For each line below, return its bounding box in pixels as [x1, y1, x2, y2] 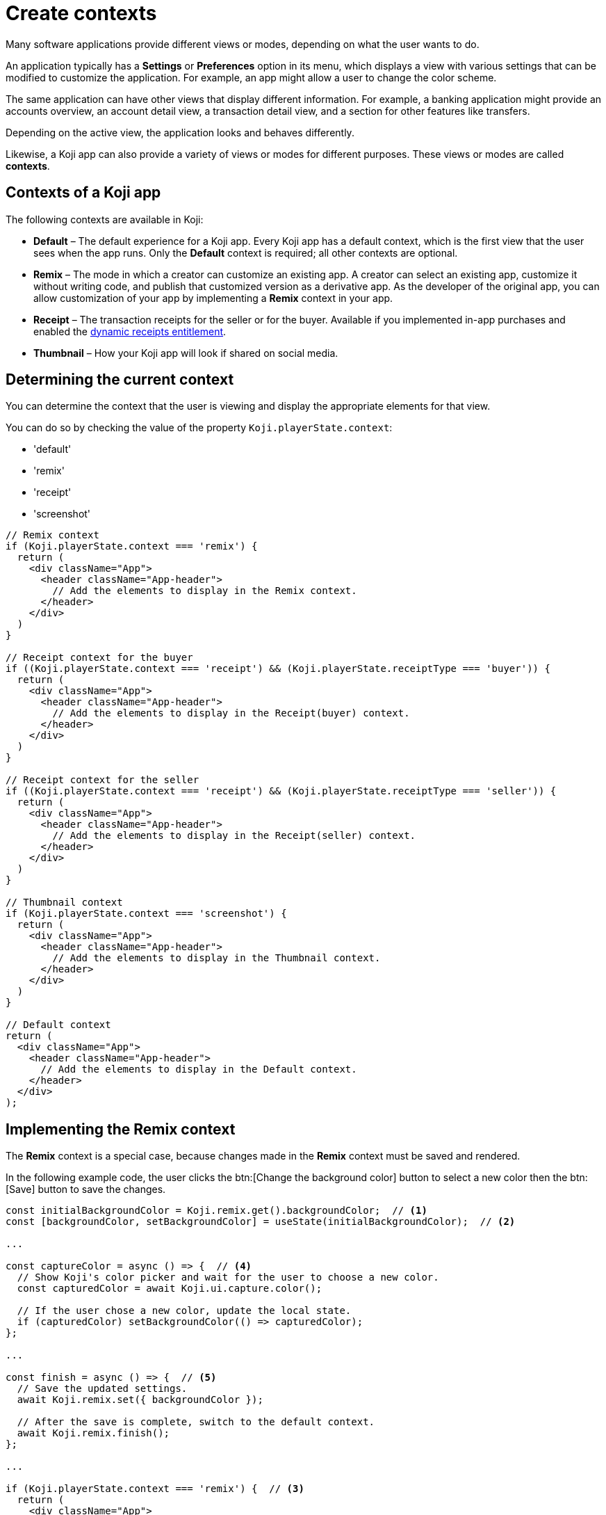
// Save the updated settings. [17, 1383, 188, 1395]
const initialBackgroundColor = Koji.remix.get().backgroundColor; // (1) [6, 1205, 427, 1217]
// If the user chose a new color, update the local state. [17, 1305, 352, 1317]
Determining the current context [6, 371, 234, 389]
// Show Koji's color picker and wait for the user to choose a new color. [17, 1272, 439, 1283]
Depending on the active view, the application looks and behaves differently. [6, 126, 354, 138]
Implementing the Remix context [6, 1120, 236, 1138]
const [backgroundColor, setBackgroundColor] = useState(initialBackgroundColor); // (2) [6, 1216, 516, 1228]
